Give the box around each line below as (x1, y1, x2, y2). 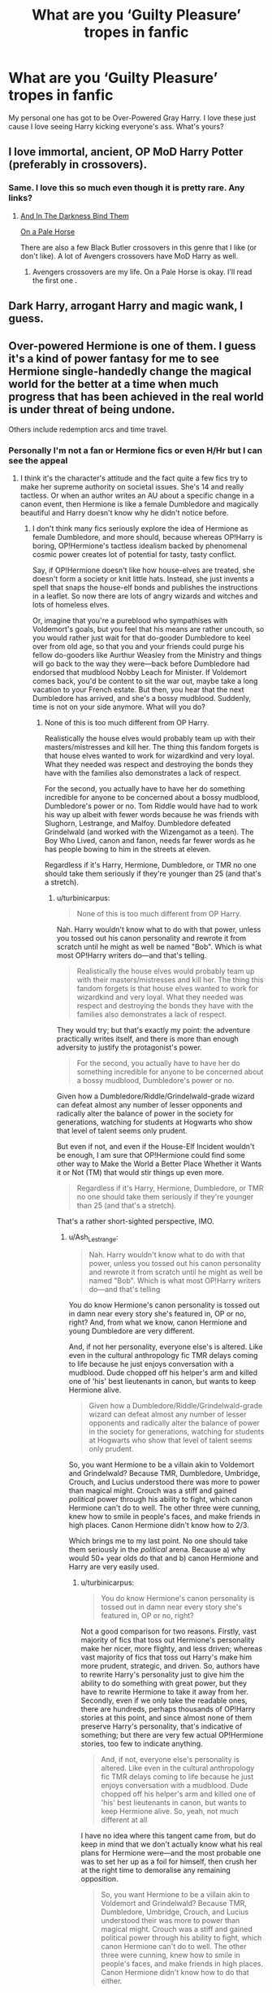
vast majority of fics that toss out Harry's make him (80, 1652, 253, 1662)
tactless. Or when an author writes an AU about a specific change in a (19, 490, 254, 501)
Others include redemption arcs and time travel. (8, 424, 168, 434)
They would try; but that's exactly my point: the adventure (56, 1025, 251, 1035)
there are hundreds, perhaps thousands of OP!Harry (80, 1704, 256, 1713)
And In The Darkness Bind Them (19, 211, 129, 220)
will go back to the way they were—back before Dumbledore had (32, 659, 250, 668)
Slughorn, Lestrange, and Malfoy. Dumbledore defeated (44, 819, 231, 829)
